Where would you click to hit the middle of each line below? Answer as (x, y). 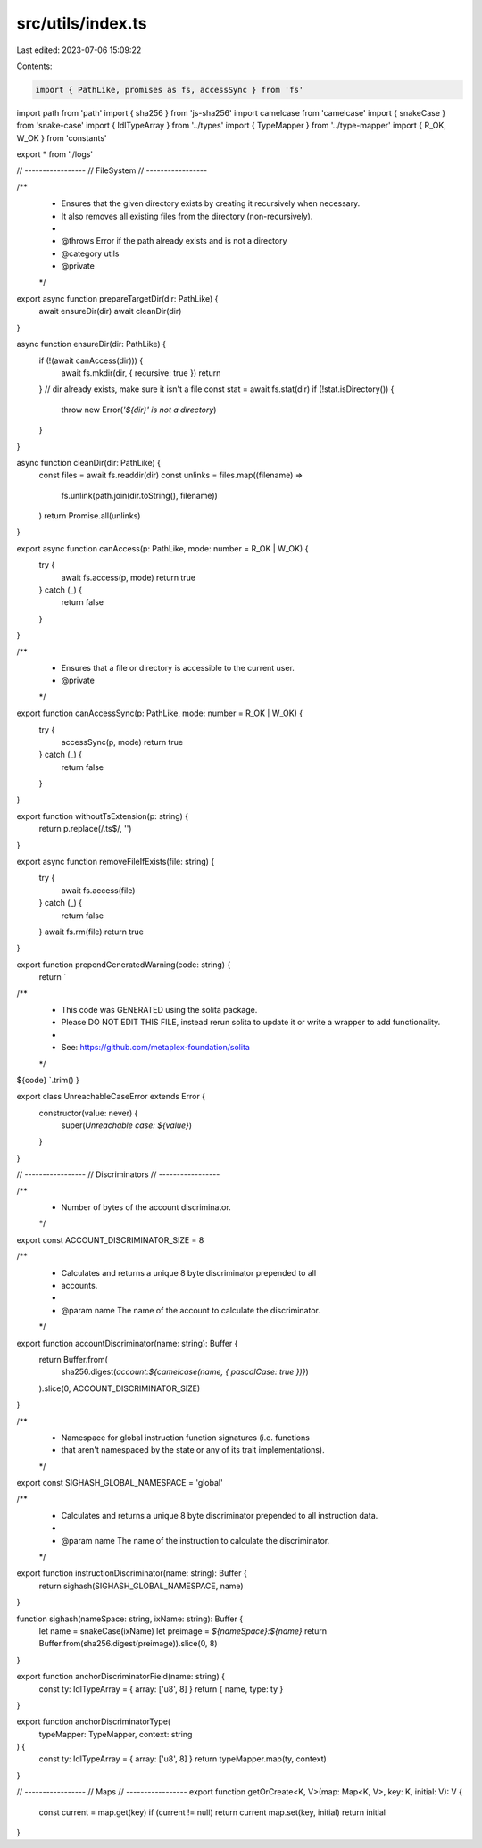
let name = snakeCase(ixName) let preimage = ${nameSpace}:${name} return (183, 1631)
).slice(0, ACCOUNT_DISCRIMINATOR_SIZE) (120, 1388)
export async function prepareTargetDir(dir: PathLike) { (117, 298)
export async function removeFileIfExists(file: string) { (116, 862)
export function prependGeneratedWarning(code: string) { (124, 965)
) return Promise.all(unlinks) (90, 516)
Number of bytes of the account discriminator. (146, 1207)
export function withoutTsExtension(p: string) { (103, 816)
